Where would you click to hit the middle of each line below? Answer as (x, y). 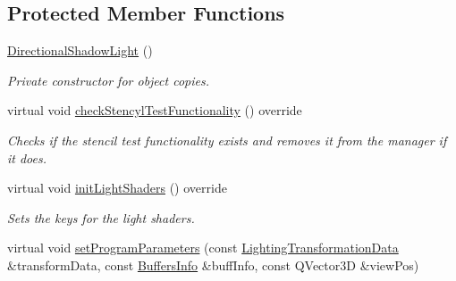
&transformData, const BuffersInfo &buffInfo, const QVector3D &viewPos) (213, 264)
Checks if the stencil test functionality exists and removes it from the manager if (227, 140)
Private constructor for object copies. (108, 80)
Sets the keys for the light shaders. (101, 217)
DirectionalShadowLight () (80, 50)
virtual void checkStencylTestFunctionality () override (155, 110)
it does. (27, 157)
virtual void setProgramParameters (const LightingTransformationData (203, 248)
